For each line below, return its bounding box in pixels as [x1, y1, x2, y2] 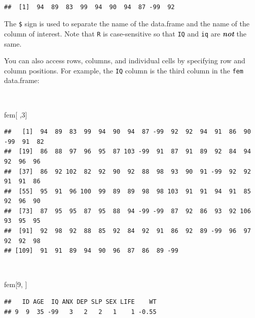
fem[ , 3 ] [4, 109, 27, 120]
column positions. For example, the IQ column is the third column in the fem [4, 65, 243, 75]
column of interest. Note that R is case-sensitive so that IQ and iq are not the [4, 28, 246, 38]
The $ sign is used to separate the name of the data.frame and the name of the [4, 18, 249, 29]
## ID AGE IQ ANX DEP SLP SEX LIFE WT [4, 298, 157, 306]
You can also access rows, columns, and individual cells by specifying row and [4, 55, 245, 66]
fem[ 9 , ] [4, 279, 27, 290]
